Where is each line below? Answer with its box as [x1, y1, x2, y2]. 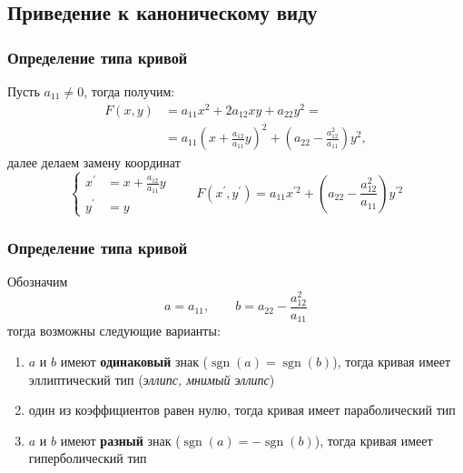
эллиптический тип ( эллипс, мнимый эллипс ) [28, 369, 275, 388]
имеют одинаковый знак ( [60, 351, 209, 370]
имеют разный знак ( [60, 430, 181, 449]
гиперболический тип [28, 448, 147, 468]
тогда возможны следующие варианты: [7, 321, 221, 340]
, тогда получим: [84, 82, 175, 100]
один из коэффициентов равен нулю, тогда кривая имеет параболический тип [28, 400, 456, 419]
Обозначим [7, 272, 68, 291]
